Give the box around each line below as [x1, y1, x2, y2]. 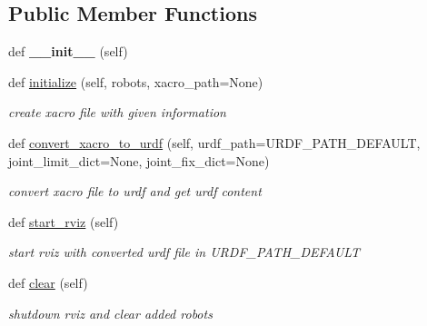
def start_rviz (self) [8, 212, 119, 231]
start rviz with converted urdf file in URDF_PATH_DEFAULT [8, 242, 361, 262]
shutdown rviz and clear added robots [8, 303, 213, 322]
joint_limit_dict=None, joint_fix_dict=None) [8, 151, 270, 170]
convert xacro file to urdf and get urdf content [8, 182, 262, 201]
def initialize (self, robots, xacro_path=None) [8, 72, 263, 91]
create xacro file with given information [8, 103, 226, 122]
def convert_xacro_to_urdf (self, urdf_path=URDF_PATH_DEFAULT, [8, 133, 421, 152]
